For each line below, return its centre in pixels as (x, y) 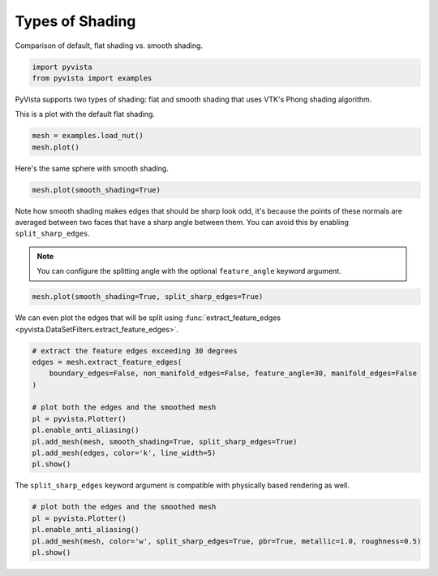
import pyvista (62, 67)
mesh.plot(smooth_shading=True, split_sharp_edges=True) (148, 297)
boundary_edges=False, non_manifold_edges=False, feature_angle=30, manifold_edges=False (233, 373)
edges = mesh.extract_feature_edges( (107, 362)
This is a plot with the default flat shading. (85, 115)
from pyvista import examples (92, 78)
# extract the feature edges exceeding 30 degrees (135, 351)
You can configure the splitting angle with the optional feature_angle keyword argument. (189, 271)
